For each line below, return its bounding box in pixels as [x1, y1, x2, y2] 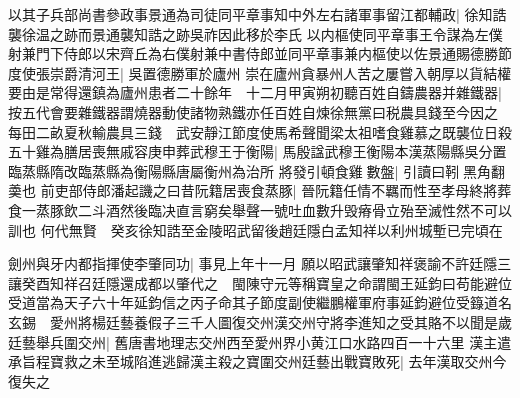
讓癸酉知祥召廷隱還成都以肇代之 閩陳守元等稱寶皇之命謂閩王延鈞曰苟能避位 [8, 272, 512, 293]
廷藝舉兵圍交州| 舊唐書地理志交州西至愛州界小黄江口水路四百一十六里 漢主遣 [8, 331, 512, 352]
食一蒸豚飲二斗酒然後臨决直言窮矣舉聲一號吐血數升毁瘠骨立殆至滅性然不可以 [8, 199, 512, 220]
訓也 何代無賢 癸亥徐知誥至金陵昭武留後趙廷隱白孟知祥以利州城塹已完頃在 [8, 219, 503, 240]
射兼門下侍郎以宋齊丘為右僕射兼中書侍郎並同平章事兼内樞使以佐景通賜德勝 [8, 43, 498, 64]
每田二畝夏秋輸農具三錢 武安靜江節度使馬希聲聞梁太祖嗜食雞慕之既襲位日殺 [8, 121, 512, 142]
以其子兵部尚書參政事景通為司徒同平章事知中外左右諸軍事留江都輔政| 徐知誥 [8, 4, 507, 24]
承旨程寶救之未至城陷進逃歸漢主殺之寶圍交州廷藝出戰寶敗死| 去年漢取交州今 [8, 351, 507, 372]
